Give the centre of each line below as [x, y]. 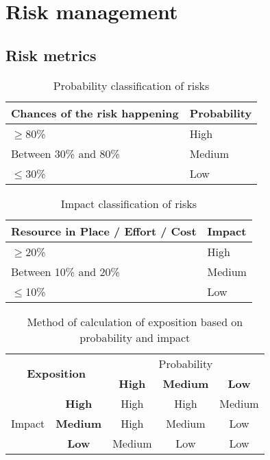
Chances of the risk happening [95, 113]
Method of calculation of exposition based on [135, 321]
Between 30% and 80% [65, 153]
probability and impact [135, 337]
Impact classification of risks [129, 203]
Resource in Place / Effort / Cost [104, 231]
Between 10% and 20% [65, 271]
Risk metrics [51, 55]
